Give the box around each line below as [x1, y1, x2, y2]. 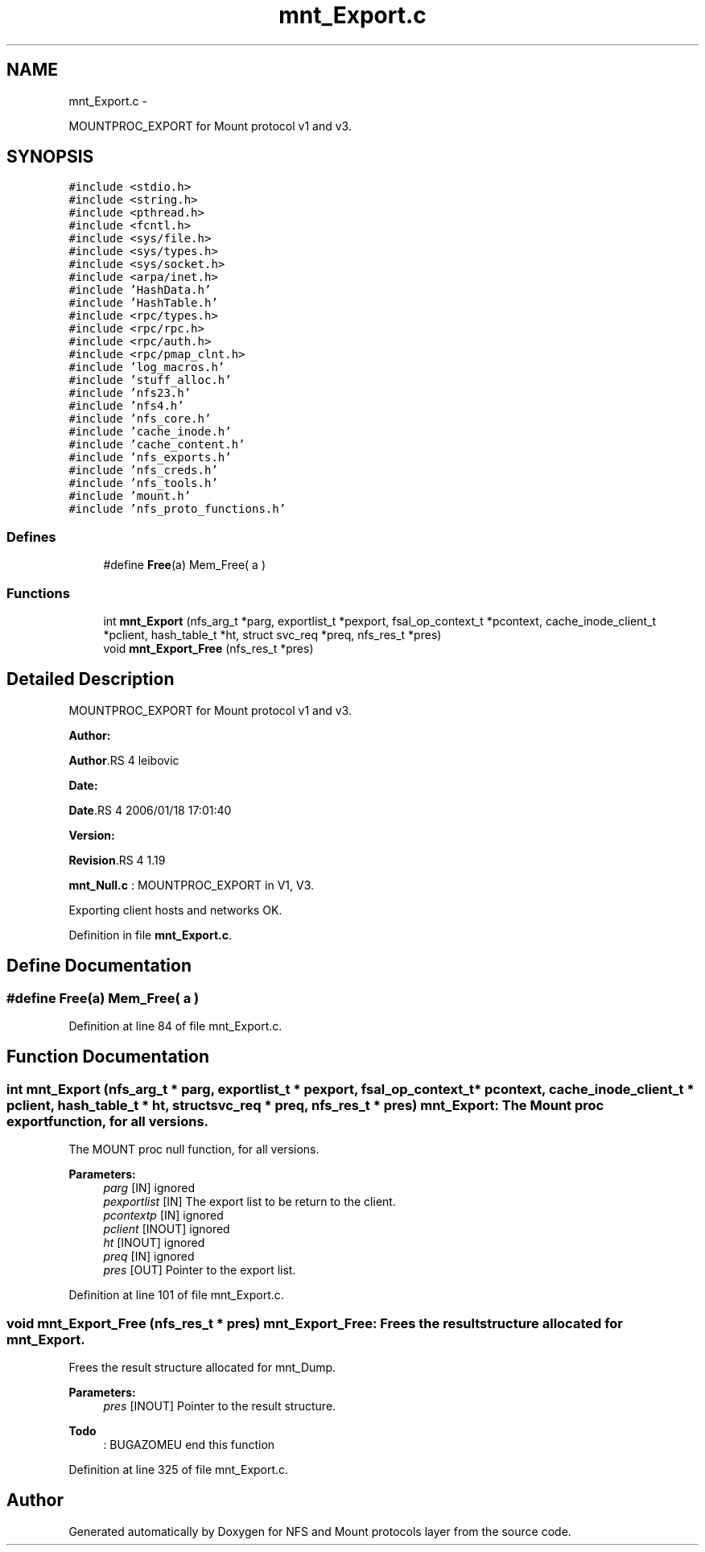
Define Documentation [6, 956, 192, 976]
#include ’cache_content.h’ [68, 438, 245, 452]
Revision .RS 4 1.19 [68, 852, 166, 867]
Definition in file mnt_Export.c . [68, 927, 232, 942]
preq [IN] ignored [103, 1249, 195, 1264]
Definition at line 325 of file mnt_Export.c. [68, 1462, 289, 1476]
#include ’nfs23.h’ [68, 386, 192, 400]
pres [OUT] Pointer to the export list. [103, 1263, 296, 1278]
